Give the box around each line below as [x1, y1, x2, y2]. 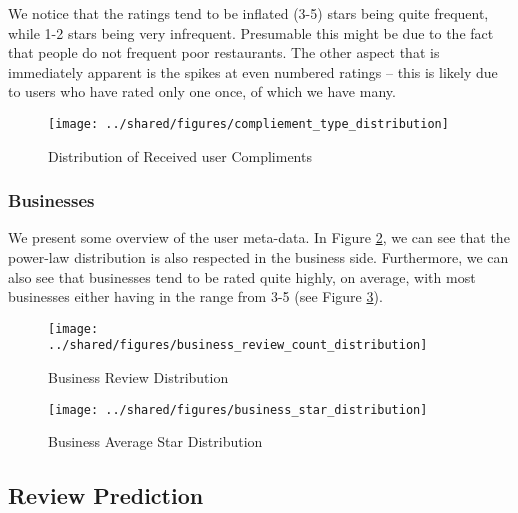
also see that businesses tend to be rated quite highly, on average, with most [8, 266, 476, 287]
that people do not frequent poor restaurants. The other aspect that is [8, 42, 440, 63]
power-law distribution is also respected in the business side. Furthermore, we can [8, 247, 509, 268]
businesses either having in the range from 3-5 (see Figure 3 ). [8, 286, 383, 307]
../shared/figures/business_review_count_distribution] [48, 338, 428, 353]
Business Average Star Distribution [48, 431, 263, 452]
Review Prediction [8, 480, 204, 511]
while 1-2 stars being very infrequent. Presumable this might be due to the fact [8, 22, 494, 43]
